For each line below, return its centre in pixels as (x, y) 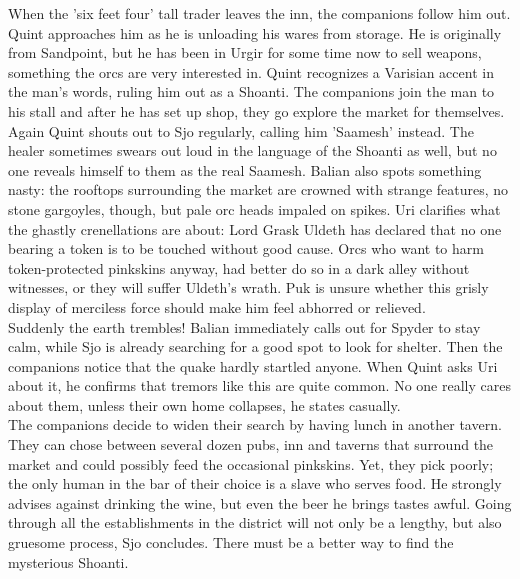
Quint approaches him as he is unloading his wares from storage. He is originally (255, 32)
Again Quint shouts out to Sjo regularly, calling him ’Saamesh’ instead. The (241, 130)
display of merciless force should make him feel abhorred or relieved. (217, 306)
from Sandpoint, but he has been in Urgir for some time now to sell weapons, (245, 52)
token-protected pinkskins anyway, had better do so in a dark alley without (239, 267)
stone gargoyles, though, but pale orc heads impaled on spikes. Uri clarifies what (254, 208)
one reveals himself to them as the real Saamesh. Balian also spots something (245, 169)
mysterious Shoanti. (68, 561)
